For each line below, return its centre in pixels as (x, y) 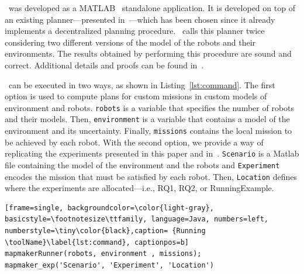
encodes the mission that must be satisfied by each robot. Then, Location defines (151, 176)
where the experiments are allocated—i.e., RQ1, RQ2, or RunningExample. (139, 188)
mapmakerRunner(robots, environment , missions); (103, 254)
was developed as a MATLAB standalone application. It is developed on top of (152, 8)
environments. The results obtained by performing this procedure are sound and (148, 53)
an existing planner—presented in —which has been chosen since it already (140, 19)
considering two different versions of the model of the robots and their (130, 42)
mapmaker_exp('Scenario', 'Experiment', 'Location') (109, 265)
